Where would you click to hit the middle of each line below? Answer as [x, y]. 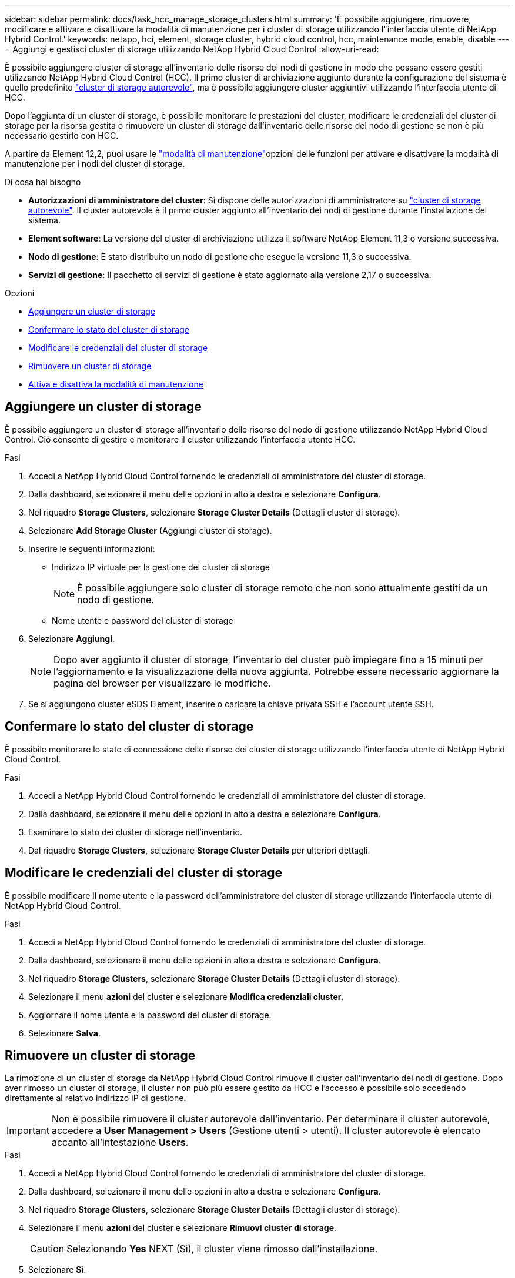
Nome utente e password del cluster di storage [143, 620]
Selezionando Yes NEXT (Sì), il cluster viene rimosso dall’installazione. [222, 1249]
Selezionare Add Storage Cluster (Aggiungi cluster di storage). [150, 530]
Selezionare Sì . [57, 1270]
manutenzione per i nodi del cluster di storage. [95, 164]
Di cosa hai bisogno [43, 182]
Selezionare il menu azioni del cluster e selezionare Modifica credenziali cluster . [186, 996]
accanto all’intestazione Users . [120, 1142]
